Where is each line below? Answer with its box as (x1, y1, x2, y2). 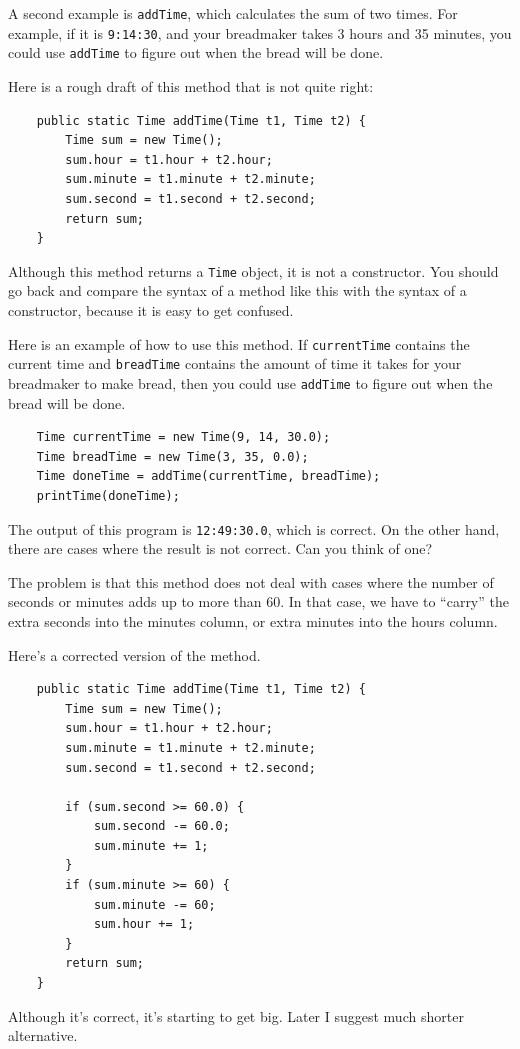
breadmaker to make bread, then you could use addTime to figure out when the (8, 372, 493, 393)
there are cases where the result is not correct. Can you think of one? (8, 538, 432, 559)
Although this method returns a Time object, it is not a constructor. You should (8, 260, 499, 281)
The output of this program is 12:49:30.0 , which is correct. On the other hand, (8, 518, 500, 539)
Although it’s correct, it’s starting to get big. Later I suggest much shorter (8, 1005, 464, 1026)
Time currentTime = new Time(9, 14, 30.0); (36, 430, 331, 445)
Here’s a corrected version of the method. (8, 644, 261, 665)
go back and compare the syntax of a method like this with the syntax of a (8, 280, 467, 301)
